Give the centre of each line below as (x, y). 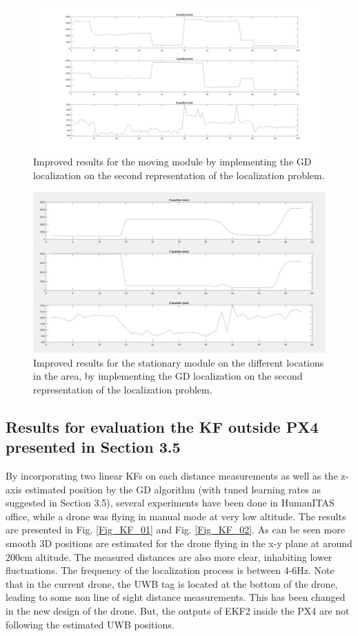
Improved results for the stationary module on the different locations (179, 362)
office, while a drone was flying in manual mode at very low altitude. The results (176, 516)
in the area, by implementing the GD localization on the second (168, 376)
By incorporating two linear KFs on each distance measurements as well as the (172, 476)
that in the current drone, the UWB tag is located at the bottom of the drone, (172, 583)
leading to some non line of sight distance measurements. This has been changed (176, 597)
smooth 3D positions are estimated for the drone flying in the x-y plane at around (179, 543)
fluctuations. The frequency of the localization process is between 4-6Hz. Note (170, 570)
